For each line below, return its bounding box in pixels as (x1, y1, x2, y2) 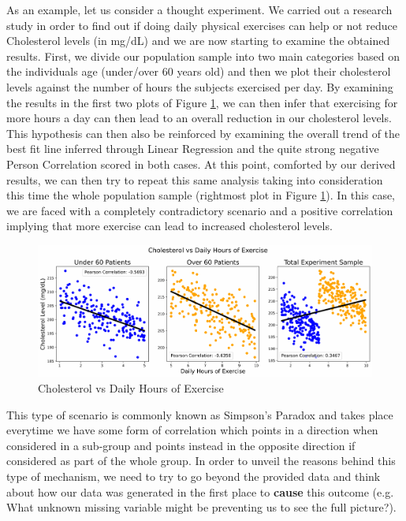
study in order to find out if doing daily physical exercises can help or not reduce (6, 17, 397, 33)
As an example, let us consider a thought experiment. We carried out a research (6, 2, 393, 17)
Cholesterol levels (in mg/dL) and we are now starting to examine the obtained (6, 32, 390, 49)
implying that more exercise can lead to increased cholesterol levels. (6, 218, 333, 234)
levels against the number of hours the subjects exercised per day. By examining (6, 78, 393, 95)
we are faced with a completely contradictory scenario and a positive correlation (6, 202, 393, 218)
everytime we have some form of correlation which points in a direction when (6, 422, 378, 438)
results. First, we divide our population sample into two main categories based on (6, 47, 400, 64)
